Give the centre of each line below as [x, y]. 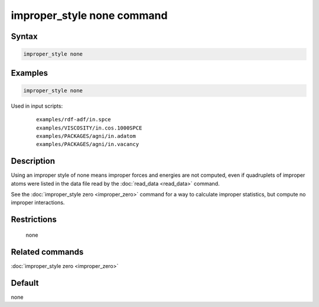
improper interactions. [38, 203]
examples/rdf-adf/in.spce [74, 119]
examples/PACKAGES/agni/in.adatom [86, 136]
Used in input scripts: [37, 106]
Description [33, 161]
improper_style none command [89, 15]
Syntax [24, 36]
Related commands [47, 252]
